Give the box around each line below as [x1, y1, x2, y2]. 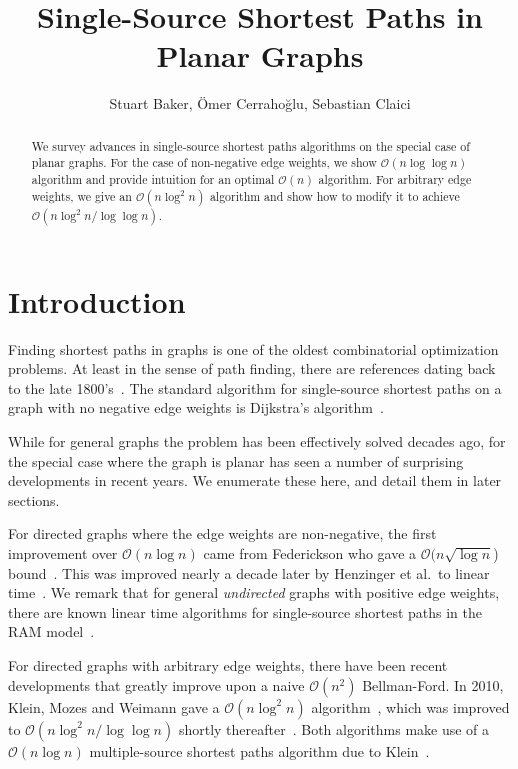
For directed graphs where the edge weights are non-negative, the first [8, 523, 437, 544]
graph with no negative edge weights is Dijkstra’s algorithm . [8, 397, 384, 418]
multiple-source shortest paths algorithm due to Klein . [89, 740, 430, 761]
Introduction [8, 280, 186, 321]
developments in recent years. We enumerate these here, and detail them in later [8, 470, 502, 491]
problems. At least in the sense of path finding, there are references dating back [8, 358, 496, 379]
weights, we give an [31, 187, 132, 204]
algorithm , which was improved [311, 696, 510, 717]
